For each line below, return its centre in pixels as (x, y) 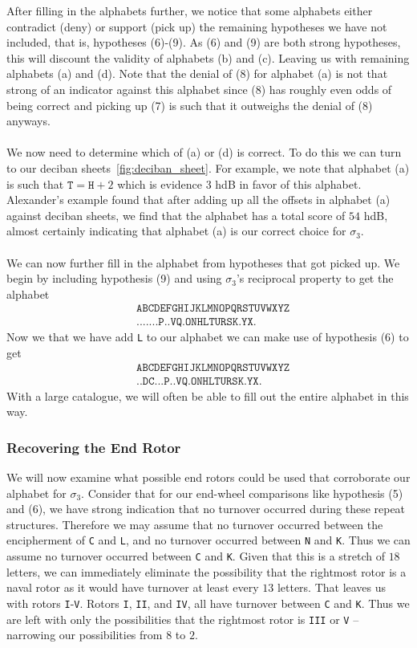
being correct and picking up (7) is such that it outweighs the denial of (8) (190, 105)
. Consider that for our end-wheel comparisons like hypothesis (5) (242, 493)
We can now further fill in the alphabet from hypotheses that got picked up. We (203, 262)
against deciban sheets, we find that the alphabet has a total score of (176, 215)
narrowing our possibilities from (85, 635)
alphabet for (36, 493)
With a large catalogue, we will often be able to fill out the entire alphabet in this (208, 395)
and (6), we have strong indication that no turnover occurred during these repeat (206, 509)
